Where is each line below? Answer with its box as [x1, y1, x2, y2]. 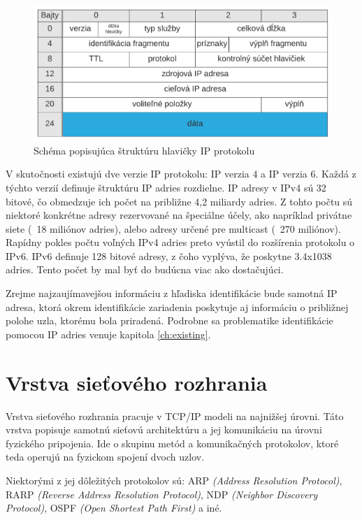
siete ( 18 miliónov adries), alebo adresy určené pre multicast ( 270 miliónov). [6, 221, 341, 236]
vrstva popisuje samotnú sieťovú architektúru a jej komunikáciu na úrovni [6, 422, 322, 437]
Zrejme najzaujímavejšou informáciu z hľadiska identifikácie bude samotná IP [6, 286, 338, 301]
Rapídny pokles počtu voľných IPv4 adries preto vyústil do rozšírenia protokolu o [6, 235, 355, 250]
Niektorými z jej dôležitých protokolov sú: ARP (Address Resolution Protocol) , [6, 472, 342, 487]
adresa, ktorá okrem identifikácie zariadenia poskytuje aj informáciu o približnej [6, 299, 349, 314]
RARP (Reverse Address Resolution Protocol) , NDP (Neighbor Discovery [6, 486, 318, 501]
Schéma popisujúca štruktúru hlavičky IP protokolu [34, 143, 255, 157]
